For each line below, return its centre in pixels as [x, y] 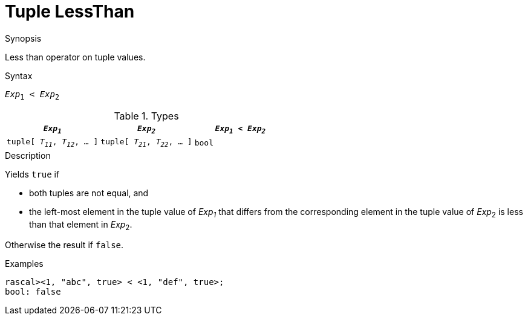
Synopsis [23, 38]
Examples [24, 264]
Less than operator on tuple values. [75, 57]
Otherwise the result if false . [64, 245]
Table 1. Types [146, 116]
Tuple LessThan [70, 11]
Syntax [19, 75]
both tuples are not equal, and [89, 193]
